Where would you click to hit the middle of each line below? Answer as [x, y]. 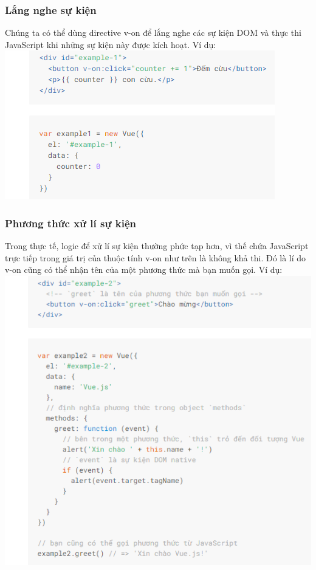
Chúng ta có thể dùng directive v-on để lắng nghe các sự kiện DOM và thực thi [153, 33]
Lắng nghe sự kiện [51, 9]
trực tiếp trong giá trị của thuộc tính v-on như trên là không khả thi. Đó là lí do [156, 257]
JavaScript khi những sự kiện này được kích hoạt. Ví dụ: [111, 44]
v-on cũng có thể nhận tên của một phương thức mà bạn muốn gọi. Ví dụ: [144, 270]
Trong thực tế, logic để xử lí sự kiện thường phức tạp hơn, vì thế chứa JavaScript [157, 246]
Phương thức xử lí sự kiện [70, 223]
